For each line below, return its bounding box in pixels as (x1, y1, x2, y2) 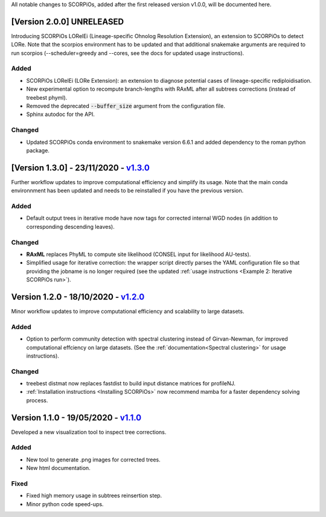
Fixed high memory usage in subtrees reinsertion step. (26, 492, 162, 499)
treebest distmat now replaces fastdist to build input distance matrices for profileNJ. (26, 380, 235, 387)
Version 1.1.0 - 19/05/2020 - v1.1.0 (11, 413, 142, 423)
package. (26, 147, 50, 154)
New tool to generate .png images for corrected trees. (26, 456, 161, 463)
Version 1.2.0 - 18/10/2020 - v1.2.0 (11, 292, 145, 302)
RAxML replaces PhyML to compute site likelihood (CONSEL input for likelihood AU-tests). (26, 251, 251, 258)
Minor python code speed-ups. (26, 500, 104, 507)
